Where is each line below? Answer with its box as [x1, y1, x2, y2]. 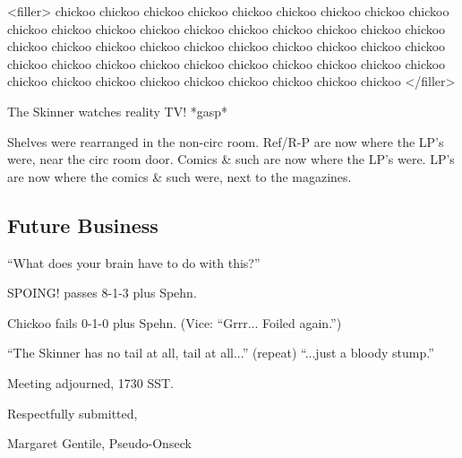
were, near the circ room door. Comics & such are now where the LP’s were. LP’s [7, 150, 455, 169]
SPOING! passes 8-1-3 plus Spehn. [7, 283, 197, 302]
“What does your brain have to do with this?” [7, 253, 261, 272]
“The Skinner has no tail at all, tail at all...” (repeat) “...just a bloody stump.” [7, 343, 434, 362]
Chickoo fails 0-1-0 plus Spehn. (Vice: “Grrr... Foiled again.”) [7, 313, 342, 332]
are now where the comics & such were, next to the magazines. [7, 167, 352, 186]
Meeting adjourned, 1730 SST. [7, 373, 174, 392]
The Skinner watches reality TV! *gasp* [7, 101, 227, 120]
